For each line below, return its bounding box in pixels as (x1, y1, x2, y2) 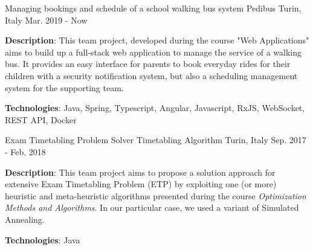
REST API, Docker (5, 113, 77, 126)
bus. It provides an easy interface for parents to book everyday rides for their (5, 57, 291, 70)
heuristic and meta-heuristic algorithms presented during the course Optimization (5, 189, 306, 202)
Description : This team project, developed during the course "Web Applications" (5, 34, 309, 46)
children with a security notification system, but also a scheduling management (5, 69, 298, 82)
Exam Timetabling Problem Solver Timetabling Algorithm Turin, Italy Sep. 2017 (5, 133, 306, 146)
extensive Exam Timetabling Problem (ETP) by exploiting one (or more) (5, 178, 277, 190)
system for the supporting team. (5, 81, 124, 94)
